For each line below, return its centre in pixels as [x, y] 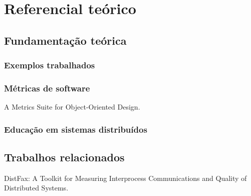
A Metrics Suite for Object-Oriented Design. [72, 107]
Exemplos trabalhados [50, 65]
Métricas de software [47, 88]
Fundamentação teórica [65, 40]
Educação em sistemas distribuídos [76, 129]
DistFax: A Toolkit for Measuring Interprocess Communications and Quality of [125, 178]
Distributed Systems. [36, 188]
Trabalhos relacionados [64, 157]
